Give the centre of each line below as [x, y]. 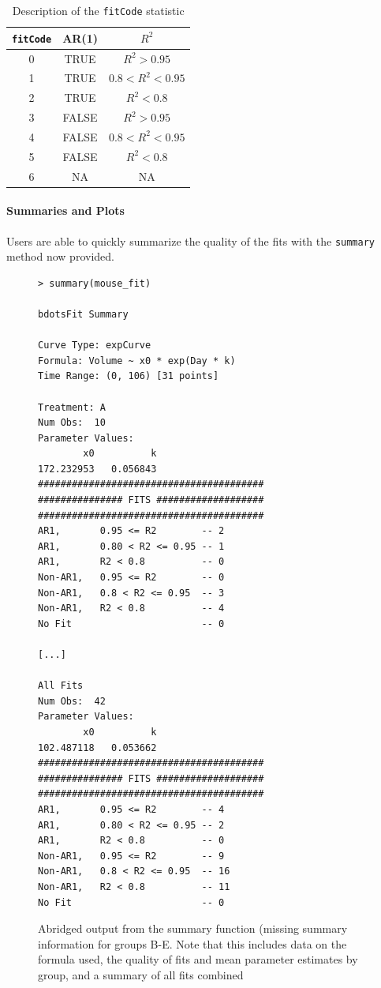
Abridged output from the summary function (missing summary [193, 928]
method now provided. [60, 256]
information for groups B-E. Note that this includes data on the [192, 943]
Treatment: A [72, 407]
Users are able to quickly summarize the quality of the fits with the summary [191, 240]
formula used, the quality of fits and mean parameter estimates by [198, 959]
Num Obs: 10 [72, 423]
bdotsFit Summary [83, 314]
